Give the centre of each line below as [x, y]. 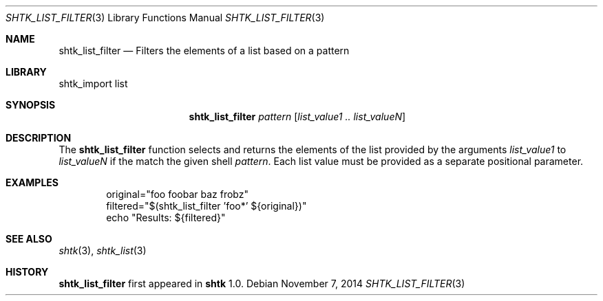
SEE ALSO [29, 239]
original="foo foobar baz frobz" [177, 194]
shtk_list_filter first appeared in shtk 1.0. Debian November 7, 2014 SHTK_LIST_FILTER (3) [262, 283]
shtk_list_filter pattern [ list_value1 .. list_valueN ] [297, 116]
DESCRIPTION [39, 138]
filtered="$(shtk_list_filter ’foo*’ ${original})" [207, 206]
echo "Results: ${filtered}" [166, 218]
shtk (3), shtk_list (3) [103, 250]
